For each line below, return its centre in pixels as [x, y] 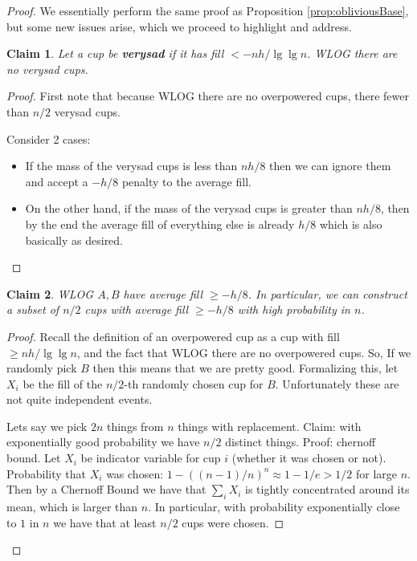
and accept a [57, 181]
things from [135, 426]
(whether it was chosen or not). [309, 458]
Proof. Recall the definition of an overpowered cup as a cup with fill [173, 336]
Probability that [47, 473]
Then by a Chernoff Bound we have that [106, 489]
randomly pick [42, 368]
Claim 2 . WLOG [50, 293]
